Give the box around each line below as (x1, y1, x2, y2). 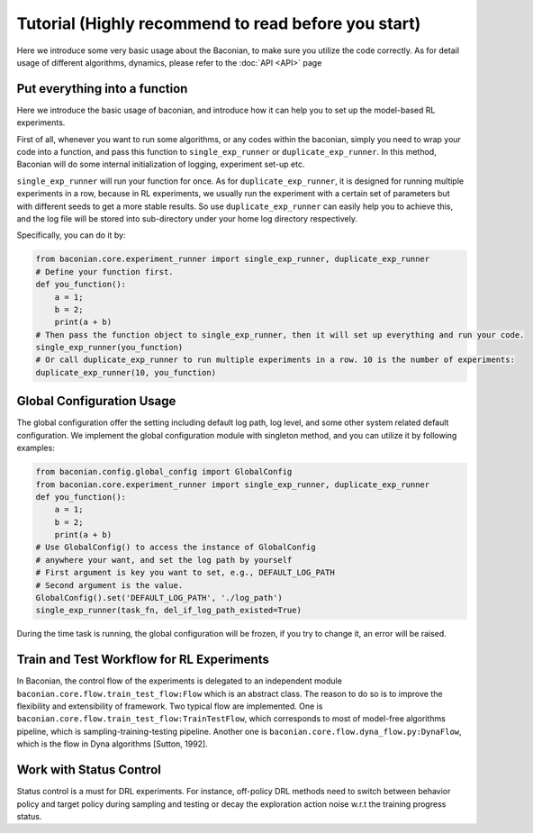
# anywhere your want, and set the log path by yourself (35, 555, 293, 565)
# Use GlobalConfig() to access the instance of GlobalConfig (35, 542, 316, 553)
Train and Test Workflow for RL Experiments (16, 652, 269, 667)
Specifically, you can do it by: (16, 230, 126, 240)
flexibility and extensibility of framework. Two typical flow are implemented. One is (16, 701, 323, 711)
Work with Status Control (16, 762, 162, 778)
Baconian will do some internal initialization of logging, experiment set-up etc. (16, 158, 305, 170)
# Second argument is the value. (35, 580, 184, 590)
